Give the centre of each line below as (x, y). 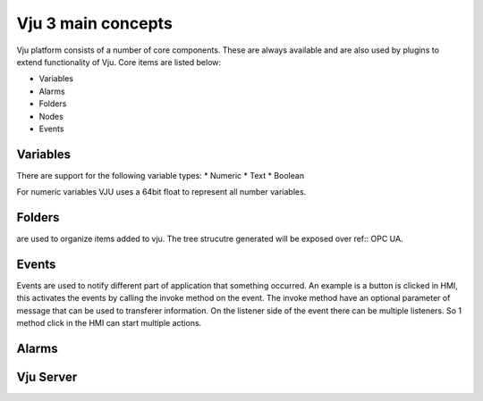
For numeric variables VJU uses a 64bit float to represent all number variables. (161, 192)
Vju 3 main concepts (95, 23)
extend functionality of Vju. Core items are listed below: (119, 62)
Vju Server (47, 377)
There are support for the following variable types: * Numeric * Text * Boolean (160, 175)
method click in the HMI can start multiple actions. (109, 323)
